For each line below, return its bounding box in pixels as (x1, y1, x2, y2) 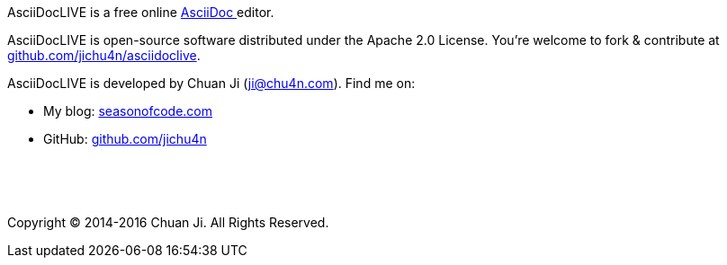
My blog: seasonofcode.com (43, 103, 213, 119)
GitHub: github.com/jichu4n (43, 131, 207, 146)
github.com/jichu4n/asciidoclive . (7, 48, 201, 63)
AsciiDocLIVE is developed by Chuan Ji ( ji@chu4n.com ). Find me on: (7, 75, 416, 91)
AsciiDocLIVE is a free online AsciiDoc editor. (7, 4, 274, 20)
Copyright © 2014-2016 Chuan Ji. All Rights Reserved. (7, 215, 329, 230)
